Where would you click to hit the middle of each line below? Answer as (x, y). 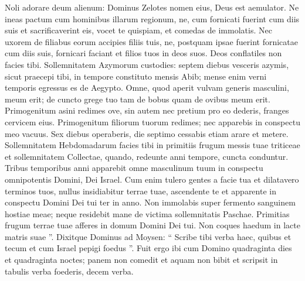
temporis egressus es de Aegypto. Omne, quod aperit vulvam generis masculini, (147, 88)
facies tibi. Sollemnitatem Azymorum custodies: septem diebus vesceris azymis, (147, 64)
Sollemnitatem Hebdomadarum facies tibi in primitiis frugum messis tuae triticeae (152, 145)
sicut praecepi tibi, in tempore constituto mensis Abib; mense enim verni (136, 76)
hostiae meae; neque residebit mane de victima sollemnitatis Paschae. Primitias (147, 213)
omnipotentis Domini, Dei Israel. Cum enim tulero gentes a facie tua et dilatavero (152, 179)
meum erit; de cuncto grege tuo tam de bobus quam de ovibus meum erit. (138, 99)
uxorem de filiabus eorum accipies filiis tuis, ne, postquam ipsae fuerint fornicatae (151, 41)
